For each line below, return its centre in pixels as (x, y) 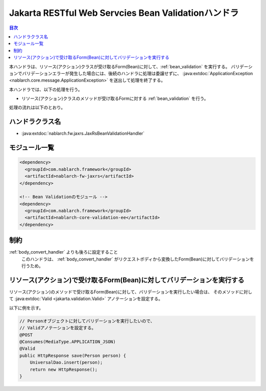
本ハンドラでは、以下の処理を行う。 (46, 89)
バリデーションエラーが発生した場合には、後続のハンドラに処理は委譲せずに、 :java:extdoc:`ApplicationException (137, 73)
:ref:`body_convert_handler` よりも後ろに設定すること (64, 252)
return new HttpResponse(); (64, 369)
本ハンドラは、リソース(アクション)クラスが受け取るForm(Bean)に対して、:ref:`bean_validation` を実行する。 (119, 66)
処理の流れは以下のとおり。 (37, 108)
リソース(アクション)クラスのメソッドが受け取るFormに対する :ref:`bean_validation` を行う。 (115, 98)
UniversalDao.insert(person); (66, 363)
